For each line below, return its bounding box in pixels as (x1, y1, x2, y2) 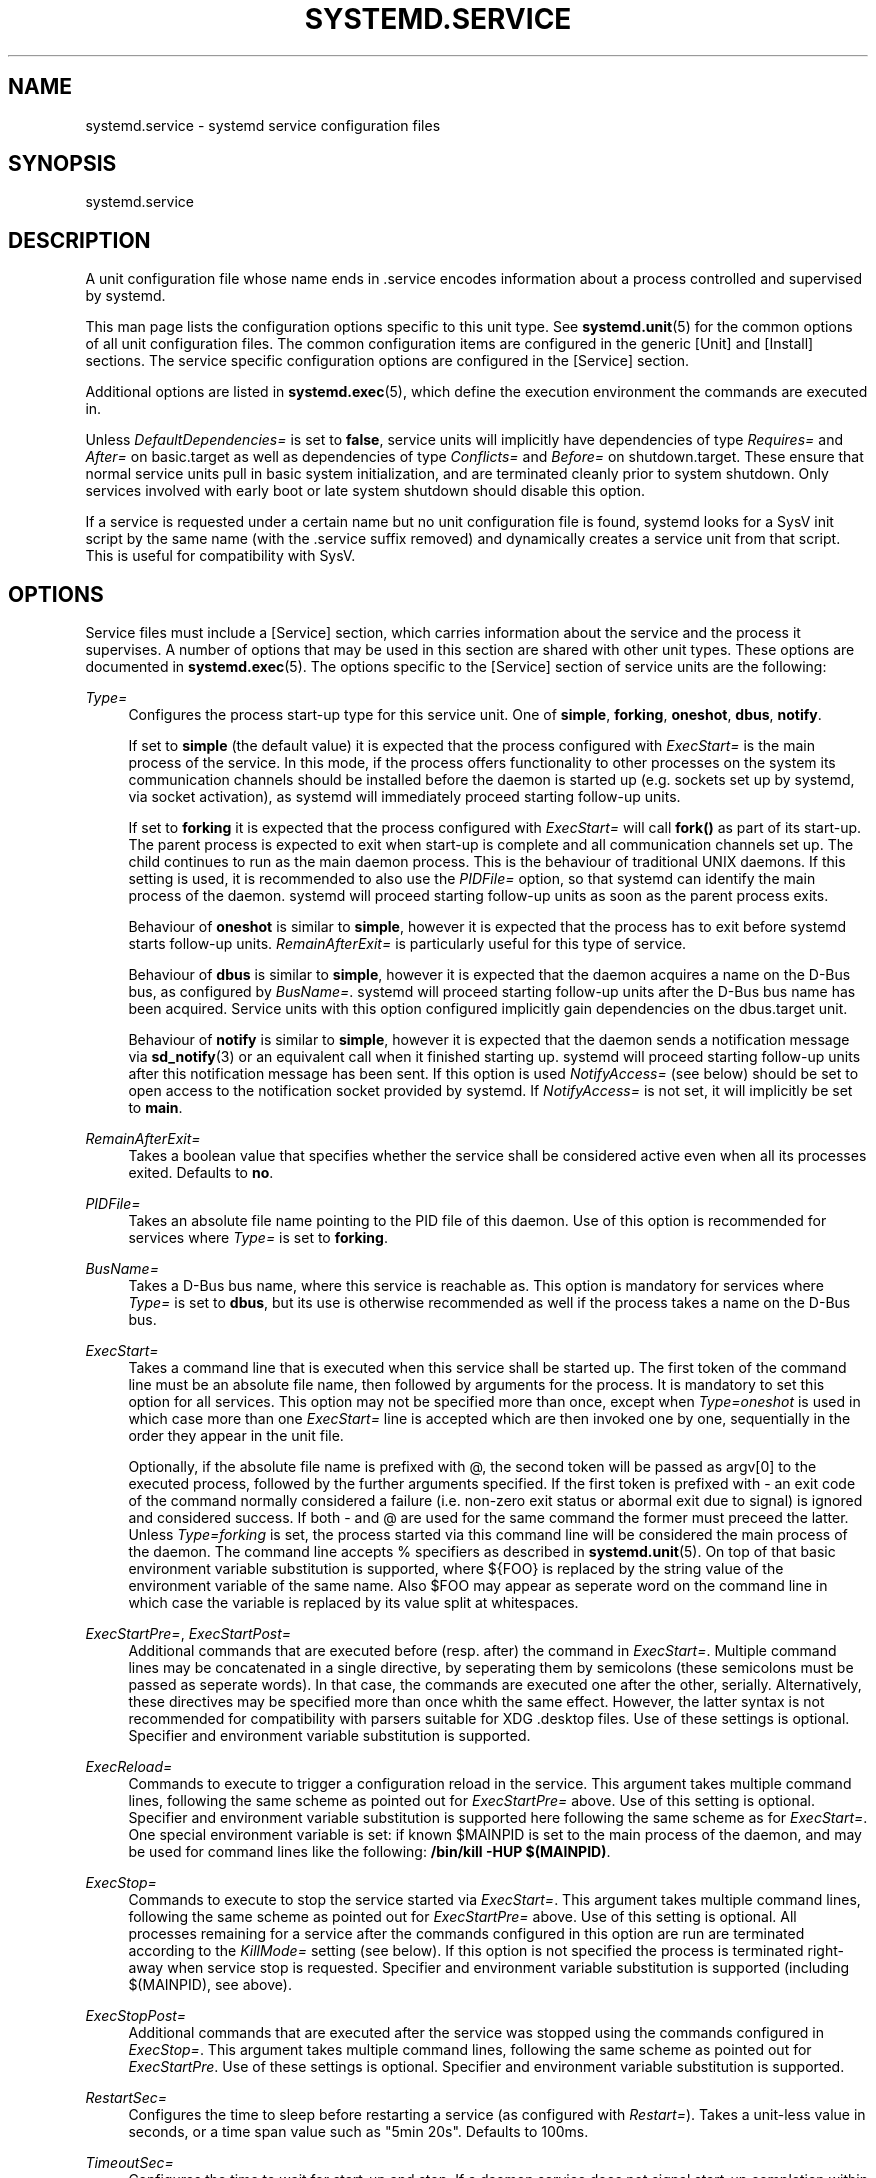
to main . (128, 1099, 183, 1117)
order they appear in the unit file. (128, 1427, 344, 1445)
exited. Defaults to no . (128, 1164, 274, 1182)
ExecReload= (85, 1758, 173, 1776)
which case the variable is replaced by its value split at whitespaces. (128, 1594, 579, 1612)
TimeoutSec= (85, 2154, 174, 2172)
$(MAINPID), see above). (128, 1976, 292, 1994)
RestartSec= (85, 2089, 168, 2107)
